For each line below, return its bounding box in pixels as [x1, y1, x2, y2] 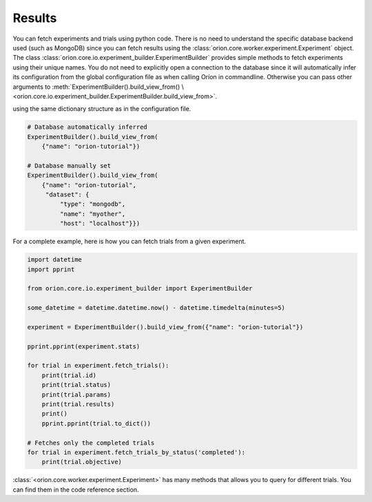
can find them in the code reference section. [12, 485, 139, 494]
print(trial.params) [41, 390, 112, 399]
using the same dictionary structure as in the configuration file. [12, 105, 192, 113]
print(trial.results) [41, 400, 115, 408]
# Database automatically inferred [27, 123, 147, 131]
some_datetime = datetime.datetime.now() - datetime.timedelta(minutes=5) [27, 304, 286, 312]
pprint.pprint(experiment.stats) [27, 342, 141, 351]
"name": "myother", [59, 210, 126, 218]
